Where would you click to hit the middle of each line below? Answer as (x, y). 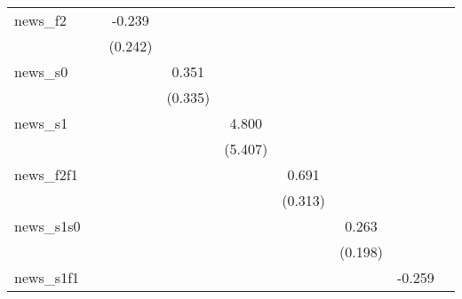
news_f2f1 (46, 174)
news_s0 (41, 71)
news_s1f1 (47, 277)
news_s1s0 (48, 226)
